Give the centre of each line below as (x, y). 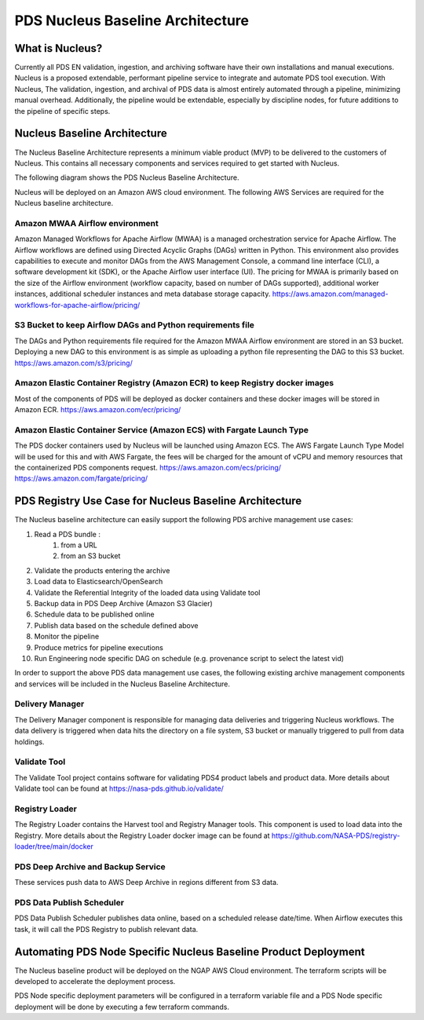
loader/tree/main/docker (54, 846)
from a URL (79, 545)
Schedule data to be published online (94, 614)
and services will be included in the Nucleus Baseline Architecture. (122, 684)
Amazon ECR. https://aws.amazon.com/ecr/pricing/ (98, 410)
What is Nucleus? (58, 48)
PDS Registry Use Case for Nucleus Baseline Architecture (158, 501)
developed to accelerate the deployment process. (95, 982)
